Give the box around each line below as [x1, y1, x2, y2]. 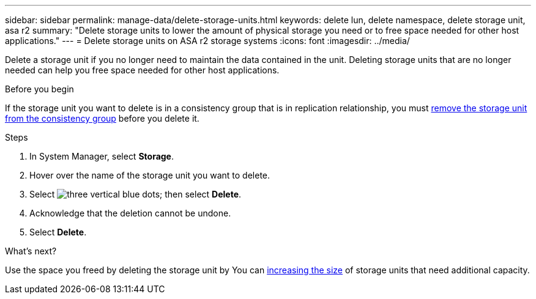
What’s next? [5, 246, 57, 256]
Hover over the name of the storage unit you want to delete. [29, 170, 270, 180]
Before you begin [5, 84, 74, 94]
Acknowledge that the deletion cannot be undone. [29, 208, 231, 218]
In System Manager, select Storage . [29, 151, 174, 161]
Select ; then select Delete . [29, 189, 242, 199]
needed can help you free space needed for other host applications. [5, 65, 280, 75]
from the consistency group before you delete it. [5, 113, 199, 124]
